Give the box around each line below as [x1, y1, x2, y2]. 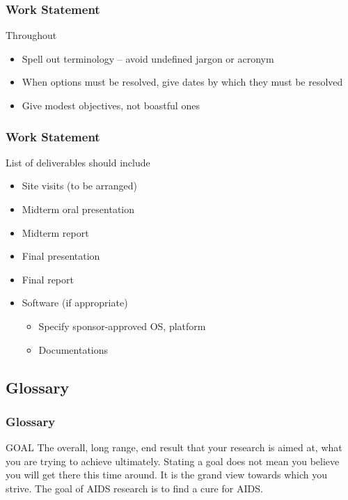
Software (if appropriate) [22, 295, 128, 310]
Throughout [6, 28, 57, 42]
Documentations [38, 342, 109, 357]
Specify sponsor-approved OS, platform [38, 318, 206, 333]
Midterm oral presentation [22, 202, 135, 216]
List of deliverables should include [6, 155, 150, 169]
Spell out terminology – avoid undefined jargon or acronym [22, 51, 274, 65]
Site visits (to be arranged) [22, 178, 137, 193]
